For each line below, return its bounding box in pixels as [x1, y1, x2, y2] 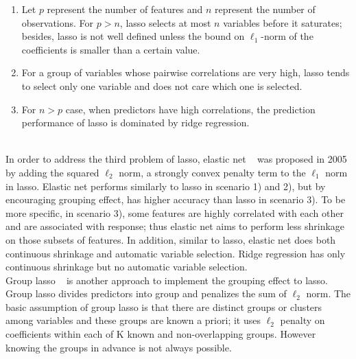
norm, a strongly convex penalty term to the [119, 165, 306, 179]
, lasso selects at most [119, 15, 211, 30]
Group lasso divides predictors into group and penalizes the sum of [5, 286, 287, 301]
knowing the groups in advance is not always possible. [5, 340, 232, 354]
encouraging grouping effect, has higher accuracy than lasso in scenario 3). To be [5, 192, 346, 207]
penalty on [280, 313, 325, 327]
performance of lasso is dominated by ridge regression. [21, 115, 250, 130]
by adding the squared [5, 165, 99, 179]
